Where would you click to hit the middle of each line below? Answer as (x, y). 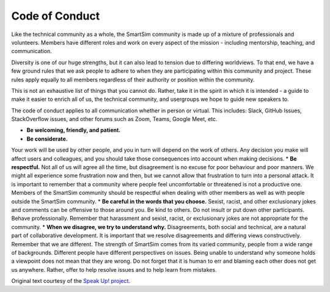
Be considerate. (47, 139)
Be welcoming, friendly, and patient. (74, 130)
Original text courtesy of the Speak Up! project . (71, 281)
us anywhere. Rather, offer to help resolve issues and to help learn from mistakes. (114, 269)
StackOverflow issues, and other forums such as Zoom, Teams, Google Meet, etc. (114, 119)
